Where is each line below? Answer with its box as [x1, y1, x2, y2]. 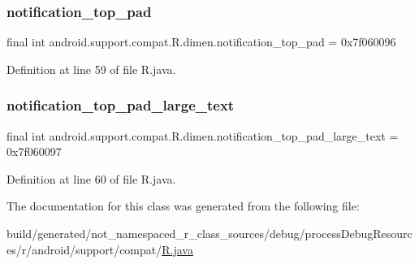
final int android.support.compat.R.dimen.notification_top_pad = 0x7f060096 [6, 33, 396, 50]
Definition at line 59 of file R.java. [6, 60, 176, 77]
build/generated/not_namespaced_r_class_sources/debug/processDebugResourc [6, 225, 413, 241]
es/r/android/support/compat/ [6, 240, 162, 258]
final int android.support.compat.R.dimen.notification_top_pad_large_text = [6, 127, 399, 144]
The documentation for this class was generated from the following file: [6, 197, 360, 214]
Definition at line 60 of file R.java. [6, 170, 176, 187]
